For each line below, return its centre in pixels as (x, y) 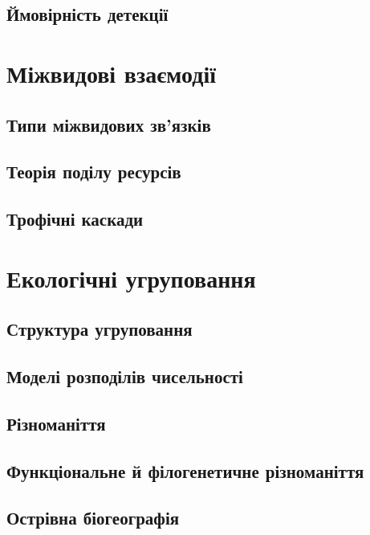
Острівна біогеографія (93, 518)
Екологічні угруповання (131, 278)
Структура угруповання (100, 329)
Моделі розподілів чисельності (125, 376)
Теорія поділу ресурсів (94, 172)
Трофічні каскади (75, 219)
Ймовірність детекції (87, 14)
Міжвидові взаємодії (111, 73)
